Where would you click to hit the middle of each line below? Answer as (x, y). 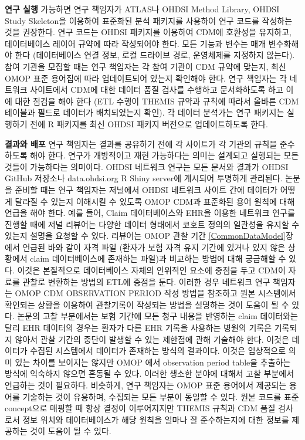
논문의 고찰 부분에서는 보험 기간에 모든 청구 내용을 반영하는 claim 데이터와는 (157, 316)
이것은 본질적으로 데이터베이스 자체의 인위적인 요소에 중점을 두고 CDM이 (151, 270)
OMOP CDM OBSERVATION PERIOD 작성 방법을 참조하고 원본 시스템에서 (155, 293)
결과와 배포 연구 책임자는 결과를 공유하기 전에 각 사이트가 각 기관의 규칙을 (141, 143)
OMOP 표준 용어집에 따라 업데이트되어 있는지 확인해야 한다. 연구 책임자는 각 (146, 78)
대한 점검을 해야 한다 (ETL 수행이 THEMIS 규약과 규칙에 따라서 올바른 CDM (157, 101)
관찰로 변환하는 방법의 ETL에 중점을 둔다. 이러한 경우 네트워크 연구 (146, 281)
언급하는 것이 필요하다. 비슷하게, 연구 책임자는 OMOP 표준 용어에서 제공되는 (146, 385)
